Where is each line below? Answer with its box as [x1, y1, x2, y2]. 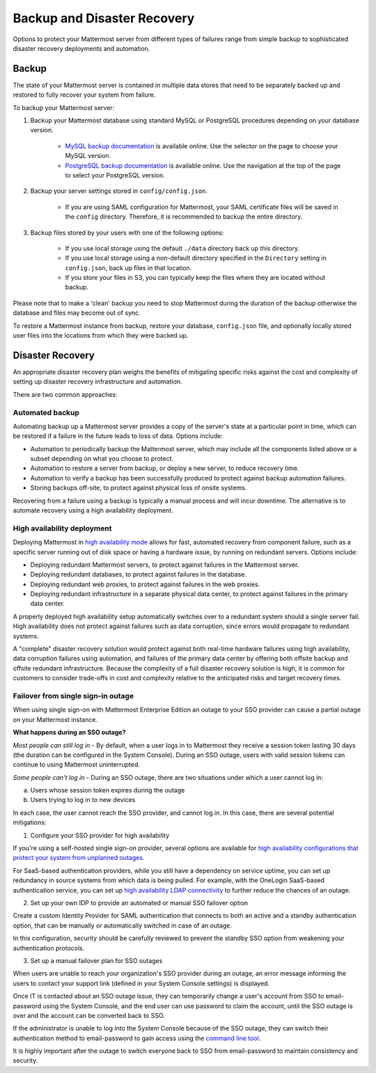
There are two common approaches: [13, 390, 118, 398]
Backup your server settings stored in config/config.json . [30, 187, 208, 195]
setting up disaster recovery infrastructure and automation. [13, 377, 182, 386]
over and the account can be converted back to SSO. [13, 1011, 165, 1019]
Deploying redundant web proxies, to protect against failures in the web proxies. [30, 580, 260, 588]
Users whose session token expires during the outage [30, 786, 185, 794]
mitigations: [13, 818, 47, 827]
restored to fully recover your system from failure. [13, 91, 156, 99]
